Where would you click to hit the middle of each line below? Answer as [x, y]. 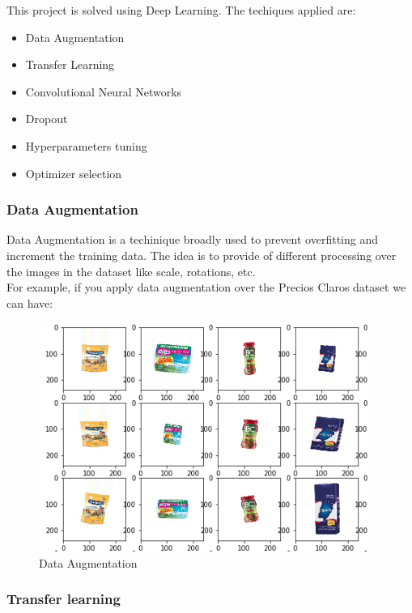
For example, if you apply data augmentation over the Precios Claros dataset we [206, 287]
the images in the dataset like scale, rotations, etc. [131, 271]
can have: [30, 302]
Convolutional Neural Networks [104, 91]
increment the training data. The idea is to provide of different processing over [202, 255]
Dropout [47, 119]
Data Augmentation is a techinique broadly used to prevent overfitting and [192, 239]
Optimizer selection [74, 173]
